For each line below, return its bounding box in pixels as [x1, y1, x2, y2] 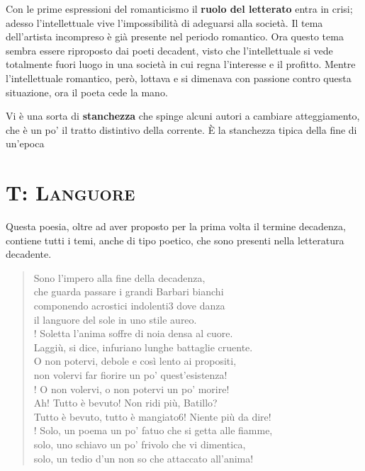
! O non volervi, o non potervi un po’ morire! [33, 381, 230, 396]
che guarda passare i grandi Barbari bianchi [33, 284, 224, 299]
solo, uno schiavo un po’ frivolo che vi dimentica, [33, 436, 246, 451]
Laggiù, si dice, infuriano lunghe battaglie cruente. [33, 339, 253, 354]
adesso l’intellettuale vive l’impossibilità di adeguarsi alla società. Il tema [6, 15, 323, 30]
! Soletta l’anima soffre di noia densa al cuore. [33, 326, 233, 341]
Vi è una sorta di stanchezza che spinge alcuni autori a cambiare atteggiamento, [6, 108, 360, 123]
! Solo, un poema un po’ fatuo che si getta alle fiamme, [33, 423, 273, 438]
